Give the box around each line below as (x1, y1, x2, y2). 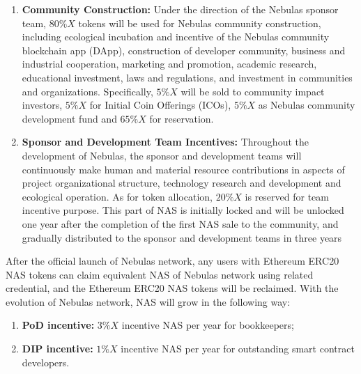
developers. (22, 354, 70, 369)
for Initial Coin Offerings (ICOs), (89, 98, 231, 112)
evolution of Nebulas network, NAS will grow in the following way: (6, 294, 291, 309)
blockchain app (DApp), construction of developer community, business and (22, 42, 346, 57)
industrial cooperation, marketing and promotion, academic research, (22, 56, 317, 71)
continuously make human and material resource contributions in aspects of (22, 162, 345, 176)
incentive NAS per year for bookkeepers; (121, 318, 294, 332)
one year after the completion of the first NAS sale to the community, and (22, 216, 339, 231)
